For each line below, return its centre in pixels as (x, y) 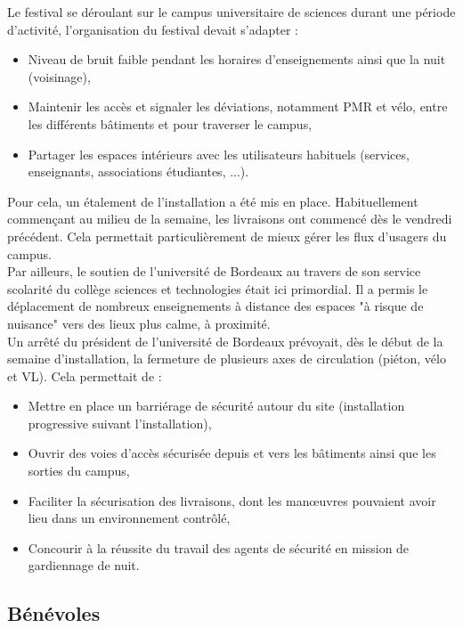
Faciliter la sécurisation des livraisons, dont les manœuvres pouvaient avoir (232, 500)
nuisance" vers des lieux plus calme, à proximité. (139, 323)
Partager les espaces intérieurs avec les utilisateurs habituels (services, (219, 154)
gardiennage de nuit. (84, 565)
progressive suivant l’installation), (120, 423)
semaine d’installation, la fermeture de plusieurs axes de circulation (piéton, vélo (227, 359)
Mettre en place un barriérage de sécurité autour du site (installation (216, 406)
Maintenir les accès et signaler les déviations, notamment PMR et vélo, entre (238, 106)
